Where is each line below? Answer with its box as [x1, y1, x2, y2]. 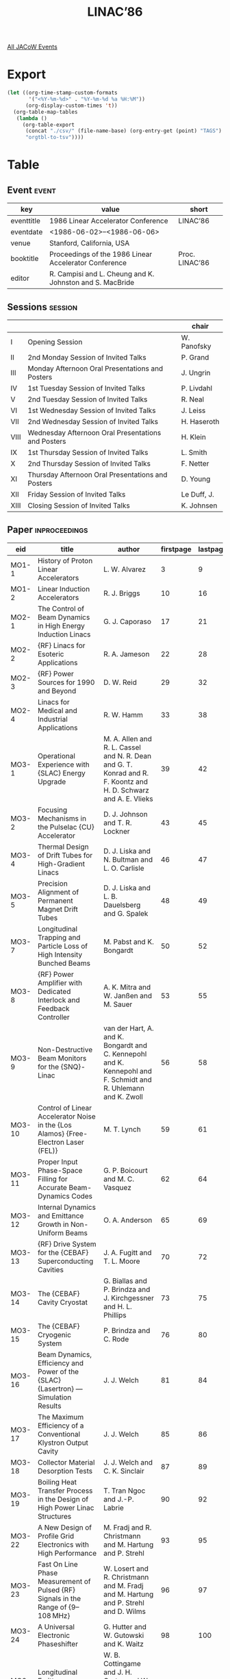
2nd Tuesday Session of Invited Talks [27, 395, 148, 404]
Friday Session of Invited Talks [27, 489, 126, 499]
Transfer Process [37, 1486, 93, 1495]
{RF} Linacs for [37, 640, 86, 650]
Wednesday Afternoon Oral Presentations [27, 427, 162, 437]
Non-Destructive [37, 1045, 93, 1054]
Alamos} [37, 1128, 65, 1138]
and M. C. [103, 1174, 135, 1184]
